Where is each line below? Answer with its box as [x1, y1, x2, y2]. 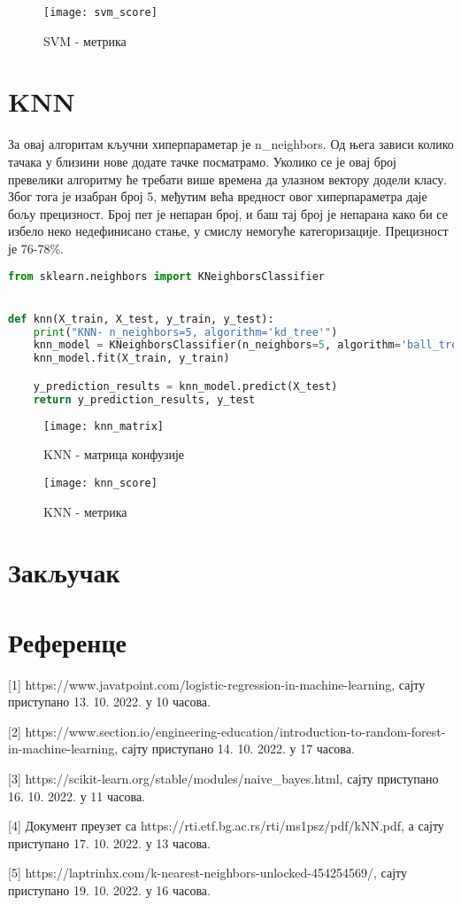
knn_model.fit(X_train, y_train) [33, 352, 230, 365]
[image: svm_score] [43, 6, 158, 19]
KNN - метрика [43, 502, 127, 520]
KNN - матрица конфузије [43, 445, 185, 464]
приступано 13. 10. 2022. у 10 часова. [8, 692, 211, 711]
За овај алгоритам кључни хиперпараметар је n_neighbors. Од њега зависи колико [8, 135, 454, 153]
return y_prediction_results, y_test [33, 393, 256, 406]
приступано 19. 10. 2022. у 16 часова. [8, 880, 211, 899]
